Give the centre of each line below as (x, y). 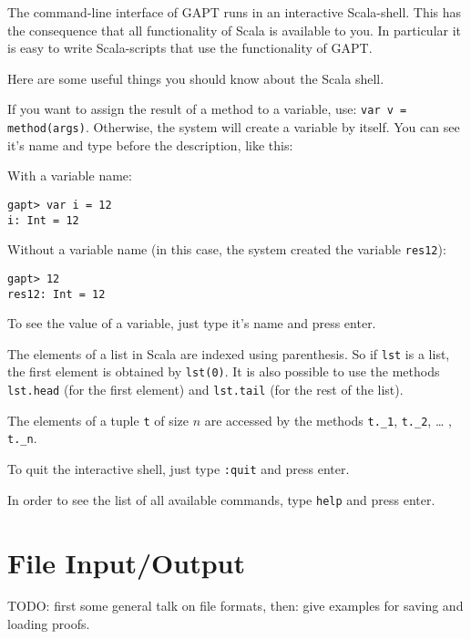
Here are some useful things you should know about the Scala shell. (196, 78)
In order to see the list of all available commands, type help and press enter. (221, 499)
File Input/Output (127, 562)
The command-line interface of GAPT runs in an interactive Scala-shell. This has (235, 12)
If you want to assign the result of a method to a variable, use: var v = (207, 109)
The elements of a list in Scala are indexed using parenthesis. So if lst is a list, (229, 353)
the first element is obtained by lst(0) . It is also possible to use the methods (224, 371)
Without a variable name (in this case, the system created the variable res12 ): (227, 249)
